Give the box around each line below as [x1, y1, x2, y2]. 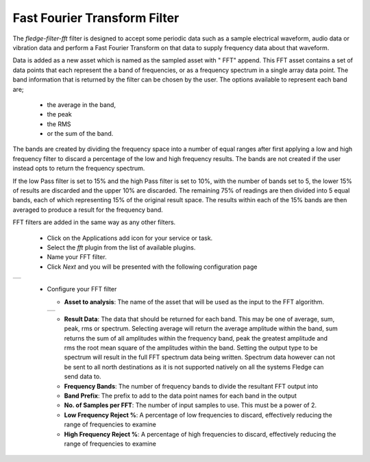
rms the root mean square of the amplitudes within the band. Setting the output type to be [64, 343, 318, 352]
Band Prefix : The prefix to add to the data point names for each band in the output [64, 391, 297, 400]
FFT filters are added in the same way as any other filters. [12, 218, 176, 226]
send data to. [64, 372, 102, 380]
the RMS [47, 120, 71, 128]
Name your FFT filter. [47, 253, 107, 261]
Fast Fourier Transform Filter [12, 10, 180, 25]
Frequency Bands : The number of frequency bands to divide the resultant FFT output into [64, 382, 319, 390]
